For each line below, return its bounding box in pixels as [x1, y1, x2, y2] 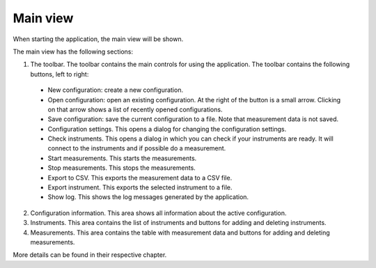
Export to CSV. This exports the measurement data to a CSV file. [47, 173, 233, 182]
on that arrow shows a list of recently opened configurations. [47, 105, 223, 113]
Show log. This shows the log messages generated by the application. [47, 193, 249, 201]
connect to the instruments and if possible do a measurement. [47, 144, 226, 152]
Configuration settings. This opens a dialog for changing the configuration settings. [47, 125, 287, 133]
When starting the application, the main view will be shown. [13, 35, 184, 43]
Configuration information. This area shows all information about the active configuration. [30, 209, 287, 217]
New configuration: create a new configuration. [47, 86, 184, 94]
